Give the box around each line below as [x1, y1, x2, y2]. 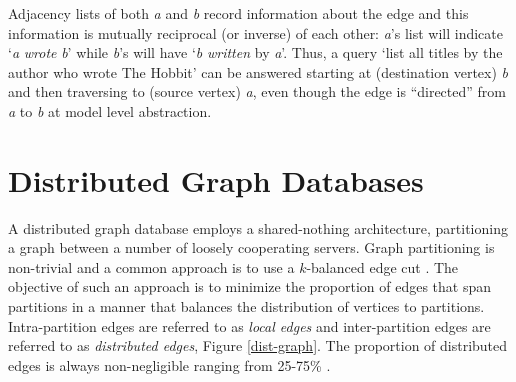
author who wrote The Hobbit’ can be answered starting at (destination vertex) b [8, 61, 508, 82]
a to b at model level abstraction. [8, 100, 212, 121]
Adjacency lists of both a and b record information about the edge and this [8, 3, 469, 23]
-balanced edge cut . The [306, 256, 459, 277]
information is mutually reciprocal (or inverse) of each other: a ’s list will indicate [8, 22, 503, 43]
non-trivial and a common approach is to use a [8, 256, 295, 277]
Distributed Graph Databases [8, 159, 424, 200]
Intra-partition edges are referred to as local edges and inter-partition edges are [8, 315, 491, 336]
